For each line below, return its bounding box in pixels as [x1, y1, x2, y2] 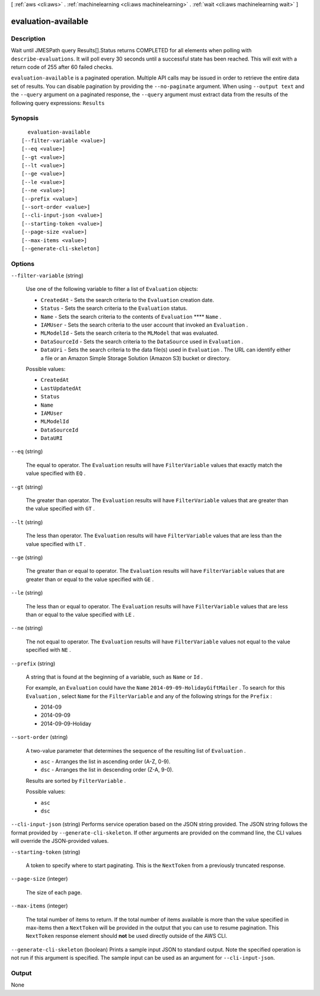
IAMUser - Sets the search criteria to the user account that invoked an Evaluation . [40, 321, 248, 329]
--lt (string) [11, 518, 43, 525]
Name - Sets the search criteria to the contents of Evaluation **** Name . [40, 313, 222, 320]
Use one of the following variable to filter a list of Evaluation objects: [25, 286, 199, 293]
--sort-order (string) [11, 734, 68, 741]
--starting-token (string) [11, 848, 81, 855]
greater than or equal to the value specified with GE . [25, 576, 154, 583]
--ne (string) [11, 624, 43, 632]
